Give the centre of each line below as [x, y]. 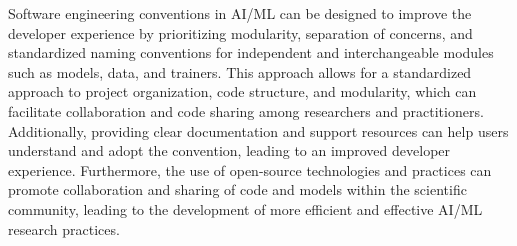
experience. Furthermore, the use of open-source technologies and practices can [250, 169]
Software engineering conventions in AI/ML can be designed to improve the [240, 13]
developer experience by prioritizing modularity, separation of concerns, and [240, 32]
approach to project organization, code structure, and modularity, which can [242, 91]
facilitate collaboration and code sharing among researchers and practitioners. [246, 110]
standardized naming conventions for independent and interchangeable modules [251, 52]
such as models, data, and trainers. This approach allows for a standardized [240, 71]
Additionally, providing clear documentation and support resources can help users [258, 130]
